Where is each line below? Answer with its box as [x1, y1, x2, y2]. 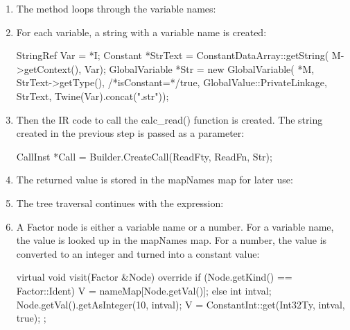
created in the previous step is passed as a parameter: [16, 126, 245, 140]
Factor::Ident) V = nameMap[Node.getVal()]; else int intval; [16, 283, 272, 297]
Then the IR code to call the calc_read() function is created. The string [16, 112, 323, 126]
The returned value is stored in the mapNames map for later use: [16, 172, 293, 187]
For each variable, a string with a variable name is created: [16, 24, 267, 39]
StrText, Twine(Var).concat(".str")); [16, 88, 169, 103]
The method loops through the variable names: [16, 1, 216, 15]
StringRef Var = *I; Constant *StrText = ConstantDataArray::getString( [16, 48, 329, 63]
